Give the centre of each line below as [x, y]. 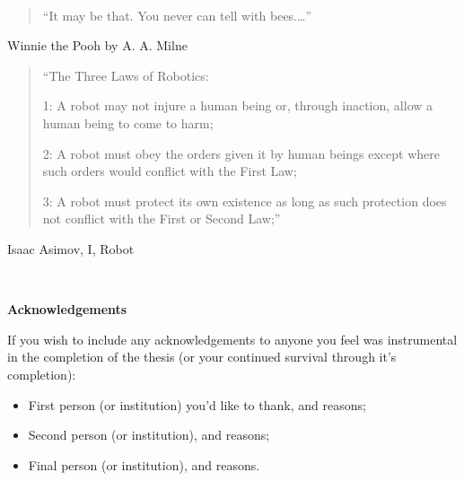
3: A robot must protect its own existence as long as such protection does [245, 201]
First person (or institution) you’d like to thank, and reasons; [197, 404]
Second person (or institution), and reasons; [149, 435]
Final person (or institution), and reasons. [144, 464]
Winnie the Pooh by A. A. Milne [97, 45]
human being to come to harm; [128, 122]
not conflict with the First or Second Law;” [162, 219]
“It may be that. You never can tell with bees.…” [177, 15]
